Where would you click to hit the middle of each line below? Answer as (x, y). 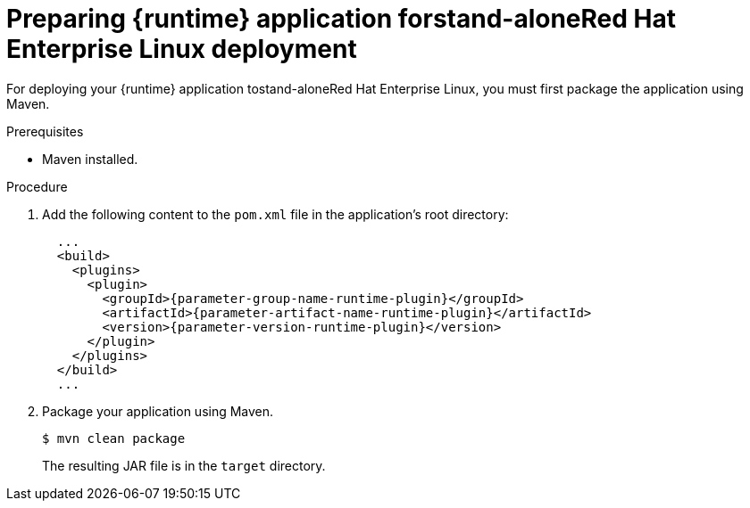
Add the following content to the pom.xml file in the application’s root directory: (275, 214)
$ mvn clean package (114, 438)
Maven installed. (90, 159)
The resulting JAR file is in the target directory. (184, 465)
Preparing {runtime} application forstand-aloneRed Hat (341, 19)
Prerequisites (45, 131)
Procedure (37, 186)
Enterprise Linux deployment (182, 49)
